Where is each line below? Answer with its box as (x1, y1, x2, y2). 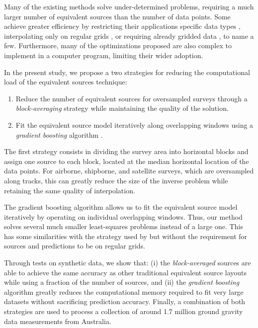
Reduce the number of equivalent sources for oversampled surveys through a (15, 93, 248, 103)
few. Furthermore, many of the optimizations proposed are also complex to (4, 40, 232, 51)
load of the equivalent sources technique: (4, 77, 127, 87)
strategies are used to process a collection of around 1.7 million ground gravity (4, 306, 243, 317)
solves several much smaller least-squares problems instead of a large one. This (4, 221, 243, 232)
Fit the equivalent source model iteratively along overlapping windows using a (15, 119, 254, 130)
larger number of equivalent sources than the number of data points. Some (4, 11, 231, 21)
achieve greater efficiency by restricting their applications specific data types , (4, 21, 241, 31)
